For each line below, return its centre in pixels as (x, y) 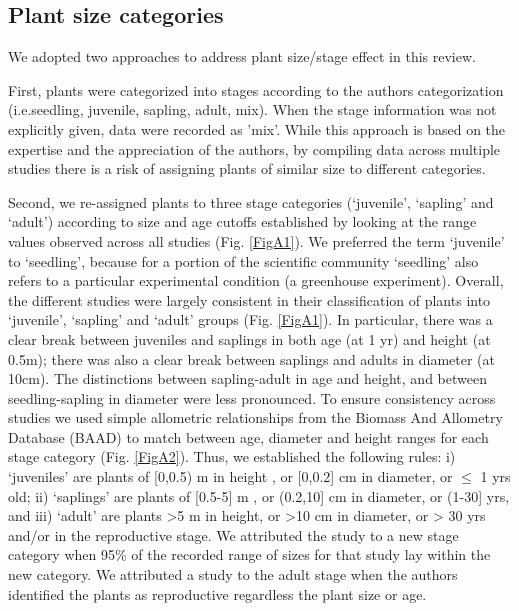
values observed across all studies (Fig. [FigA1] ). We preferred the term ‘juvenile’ (256, 240)
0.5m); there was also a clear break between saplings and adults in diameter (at (252, 358)
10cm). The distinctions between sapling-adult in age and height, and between (247, 378)
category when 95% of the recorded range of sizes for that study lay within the (249, 554)
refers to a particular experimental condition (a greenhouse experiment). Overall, (256, 280)
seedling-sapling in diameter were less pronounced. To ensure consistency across (252, 397)
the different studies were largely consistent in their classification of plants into (249, 299)
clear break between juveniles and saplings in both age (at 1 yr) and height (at (249, 338)
